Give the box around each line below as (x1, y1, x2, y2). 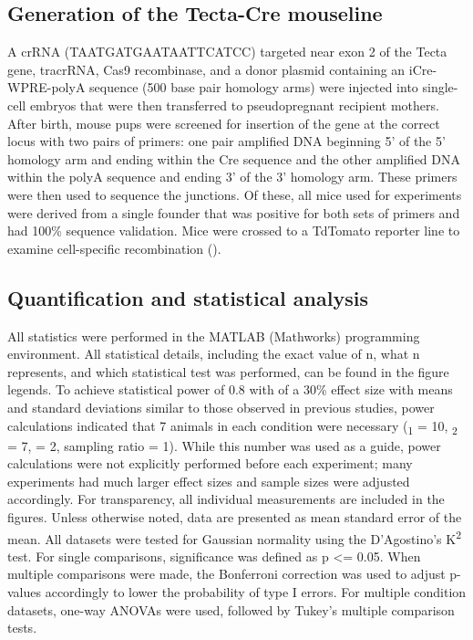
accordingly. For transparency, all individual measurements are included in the (7, 489, 445, 509)
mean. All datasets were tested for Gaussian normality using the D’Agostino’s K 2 (7, 526, 462, 548)
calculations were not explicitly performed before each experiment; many (7, 454, 413, 473)
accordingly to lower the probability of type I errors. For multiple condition (45, 582, 467, 602)
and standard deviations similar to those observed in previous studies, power (7, 397, 435, 416)
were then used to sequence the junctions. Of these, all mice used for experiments (7, 184, 462, 204)
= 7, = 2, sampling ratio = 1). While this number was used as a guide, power (7, 435, 441, 455)
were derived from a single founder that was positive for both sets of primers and (7, 203, 460, 222)
